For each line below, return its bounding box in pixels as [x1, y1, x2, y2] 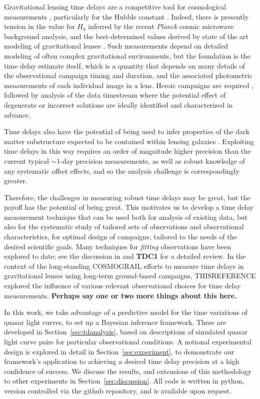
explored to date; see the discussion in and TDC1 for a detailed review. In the [4, 251, 246, 261]
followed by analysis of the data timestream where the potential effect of [4, 90, 226, 100]
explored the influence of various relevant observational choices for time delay [4, 280, 241, 291]
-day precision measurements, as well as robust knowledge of [60, 155, 245, 166]
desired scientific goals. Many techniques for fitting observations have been [4, 241, 231, 251]
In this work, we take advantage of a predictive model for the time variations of [4, 307, 247, 317]
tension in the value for [4, 21, 75, 32]
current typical [4, 155, 49, 166]
